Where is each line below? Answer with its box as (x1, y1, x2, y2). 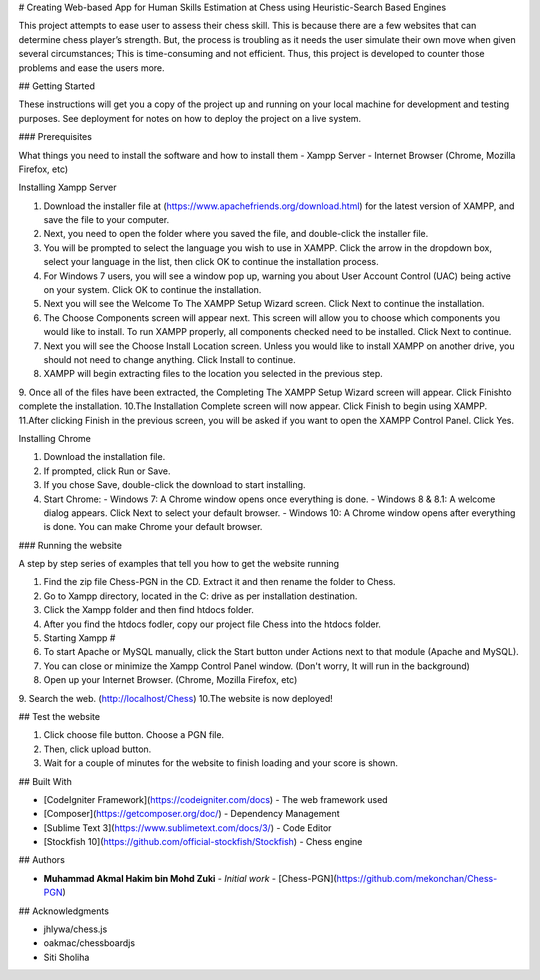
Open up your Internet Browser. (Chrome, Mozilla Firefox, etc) (43, 674, 298, 686)
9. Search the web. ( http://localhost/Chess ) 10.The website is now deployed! (18, 692, 334, 704)
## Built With (18, 775, 72, 787)
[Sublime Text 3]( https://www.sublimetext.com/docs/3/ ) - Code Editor (43, 821, 332, 834)
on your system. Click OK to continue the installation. (43, 284, 262, 296)
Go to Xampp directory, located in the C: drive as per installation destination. (43, 590, 358, 602)
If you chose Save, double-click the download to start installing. (43, 479, 306, 491)
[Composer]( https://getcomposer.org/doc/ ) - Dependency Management (43, 808, 340, 820)
